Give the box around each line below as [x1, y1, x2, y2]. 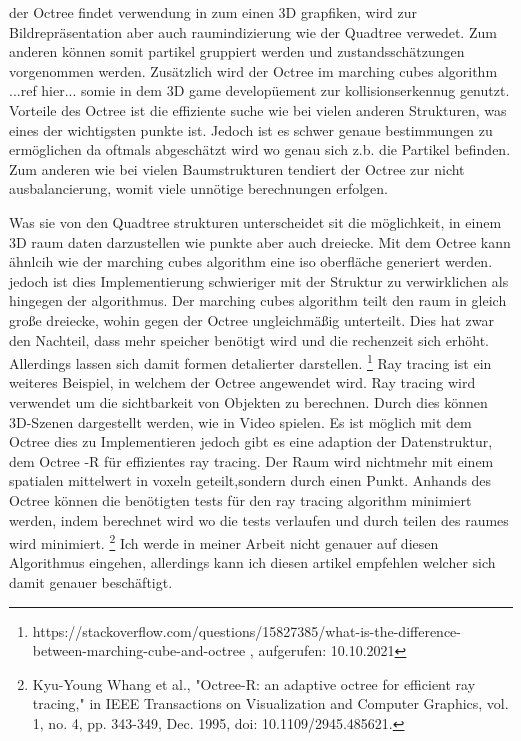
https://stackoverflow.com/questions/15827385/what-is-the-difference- [32, 620, 461, 641]
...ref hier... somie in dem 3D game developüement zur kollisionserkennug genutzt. [9, 80, 510, 101]
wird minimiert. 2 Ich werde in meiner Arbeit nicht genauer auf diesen [9, 530, 439, 553]
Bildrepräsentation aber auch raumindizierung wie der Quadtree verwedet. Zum [9, 21, 497, 42]
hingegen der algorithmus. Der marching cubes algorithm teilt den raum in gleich [9, 290, 507, 311]
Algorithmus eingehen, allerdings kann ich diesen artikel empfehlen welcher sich [9, 552, 496, 573]
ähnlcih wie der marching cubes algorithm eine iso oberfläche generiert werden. [9, 251, 493, 272]
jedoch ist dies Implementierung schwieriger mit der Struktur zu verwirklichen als [9, 270, 509, 291]
